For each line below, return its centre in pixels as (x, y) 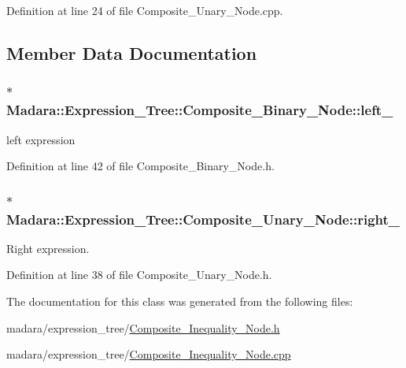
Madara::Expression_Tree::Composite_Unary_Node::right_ (203, 219)
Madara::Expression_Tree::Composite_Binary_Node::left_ (200, 110)
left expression (41, 139)
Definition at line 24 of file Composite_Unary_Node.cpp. (145, 10)
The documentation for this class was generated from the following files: (180, 301)
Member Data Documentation (132, 52)
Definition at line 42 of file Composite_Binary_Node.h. (140, 166)
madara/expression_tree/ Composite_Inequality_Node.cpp (149, 354)
